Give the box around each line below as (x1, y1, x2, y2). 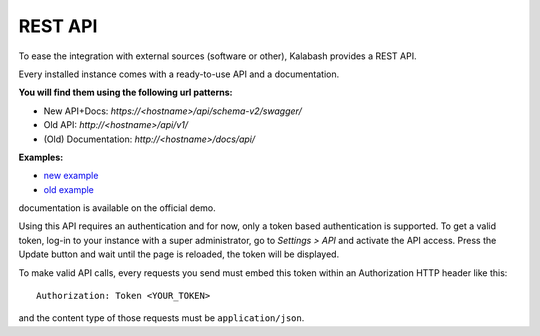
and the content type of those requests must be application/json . (18, 312, 305, 324)
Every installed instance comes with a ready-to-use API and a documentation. (18, 68, 340, 80)
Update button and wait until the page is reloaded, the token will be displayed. (18, 248, 340, 260)
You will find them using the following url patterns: (18, 86, 233, 99)
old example (43, 183, 95, 195)
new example (43, 170, 99, 182)
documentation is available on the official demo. (18, 202, 216, 214)
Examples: (18, 151, 64, 163)
